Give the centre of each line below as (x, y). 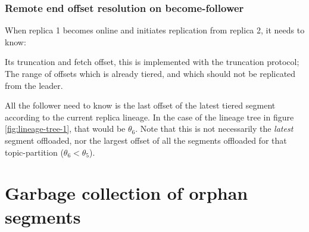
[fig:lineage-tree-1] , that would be (65, 129)
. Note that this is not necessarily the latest (214, 129)
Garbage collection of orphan (127, 193)
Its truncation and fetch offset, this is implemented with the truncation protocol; (152, 62)
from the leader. (34, 85)
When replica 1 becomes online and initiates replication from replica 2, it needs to (155, 30)
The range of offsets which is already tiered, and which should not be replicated (150, 73)
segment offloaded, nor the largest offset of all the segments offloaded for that (146, 140)
